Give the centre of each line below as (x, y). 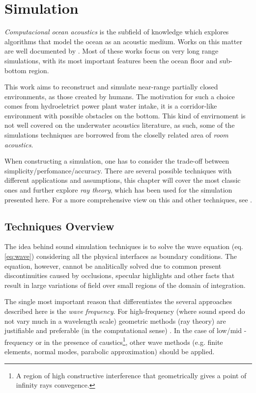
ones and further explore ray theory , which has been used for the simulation (118, 190)
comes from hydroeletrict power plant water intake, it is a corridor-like (111, 106)
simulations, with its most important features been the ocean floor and (111, 60)
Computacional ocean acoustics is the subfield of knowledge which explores (117, 32)
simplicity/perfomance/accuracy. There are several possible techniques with (118, 170)
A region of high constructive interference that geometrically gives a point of (131, 375)
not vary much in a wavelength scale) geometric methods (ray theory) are (115, 321)
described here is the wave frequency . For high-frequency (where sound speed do (125, 311)
